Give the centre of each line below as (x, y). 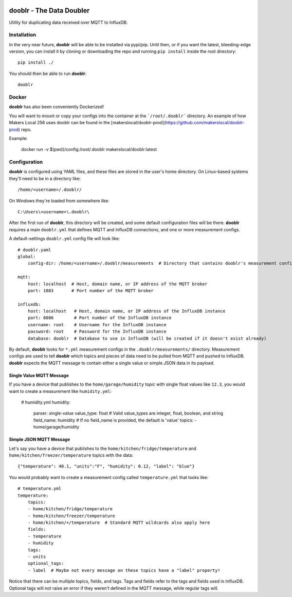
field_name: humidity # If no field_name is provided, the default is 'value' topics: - (115, 420)
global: (27, 256)
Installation (23, 35)
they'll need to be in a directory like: (45, 178)
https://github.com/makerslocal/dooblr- (205, 123)
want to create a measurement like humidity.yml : (60, 391)
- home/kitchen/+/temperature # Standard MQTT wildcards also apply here (119, 523)
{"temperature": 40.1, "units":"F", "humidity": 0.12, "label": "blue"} (106, 466)
